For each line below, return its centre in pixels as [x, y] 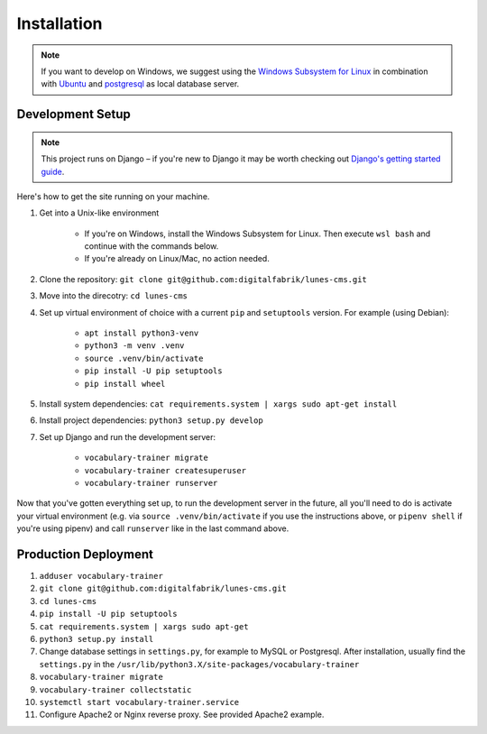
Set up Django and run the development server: [128, 436]
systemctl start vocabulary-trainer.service [139, 702]
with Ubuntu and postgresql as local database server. [140, 84]
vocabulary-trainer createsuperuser [165, 470]
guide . [53, 171]
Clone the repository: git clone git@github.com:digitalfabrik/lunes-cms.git [203, 279]
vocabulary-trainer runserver [151, 483]
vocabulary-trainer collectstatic [115, 689]
